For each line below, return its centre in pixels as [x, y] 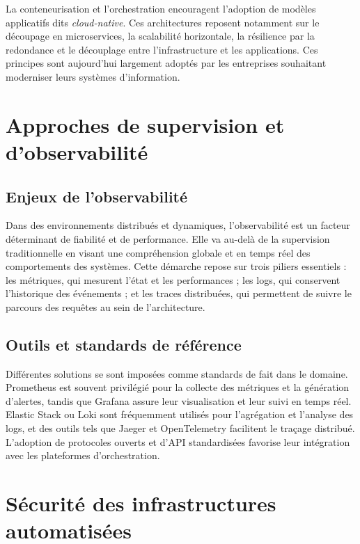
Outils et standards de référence [124, 344]
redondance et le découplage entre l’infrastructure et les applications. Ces [162, 49]
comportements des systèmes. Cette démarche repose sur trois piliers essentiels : [176, 266]
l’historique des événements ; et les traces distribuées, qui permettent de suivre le [179, 293]
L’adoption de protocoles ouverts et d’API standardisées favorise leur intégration [178, 441]
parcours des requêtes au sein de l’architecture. [105, 306]
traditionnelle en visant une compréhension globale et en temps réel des [158, 252]
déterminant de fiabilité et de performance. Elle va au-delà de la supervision [168, 238]
